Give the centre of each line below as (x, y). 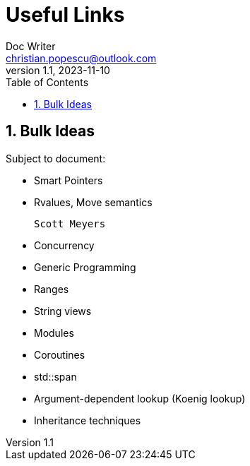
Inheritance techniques (88, 420)
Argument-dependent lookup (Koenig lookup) (140, 398)
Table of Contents (47, 82)
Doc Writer (31, 46)
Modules (54, 333)
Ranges (52, 289)
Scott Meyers (70, 223)
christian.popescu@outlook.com (81, 58)
